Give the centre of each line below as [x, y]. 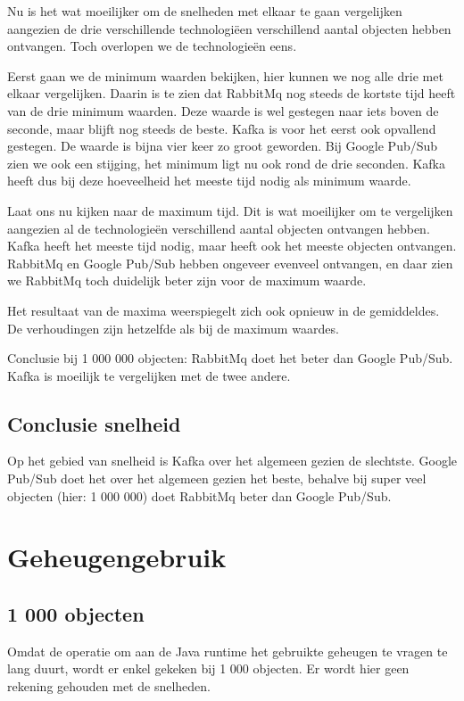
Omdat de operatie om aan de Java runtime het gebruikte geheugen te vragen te [228, 651]
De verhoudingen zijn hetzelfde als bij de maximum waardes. [173, 328]
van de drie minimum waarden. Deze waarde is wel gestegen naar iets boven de [223, 110]
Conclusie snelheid [94, 423]
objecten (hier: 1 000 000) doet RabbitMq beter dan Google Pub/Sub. [199, 495]
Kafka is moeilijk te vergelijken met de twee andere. [149, 375]
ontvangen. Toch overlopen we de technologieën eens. [152, 46]
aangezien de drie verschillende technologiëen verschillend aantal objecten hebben [229, 28]
